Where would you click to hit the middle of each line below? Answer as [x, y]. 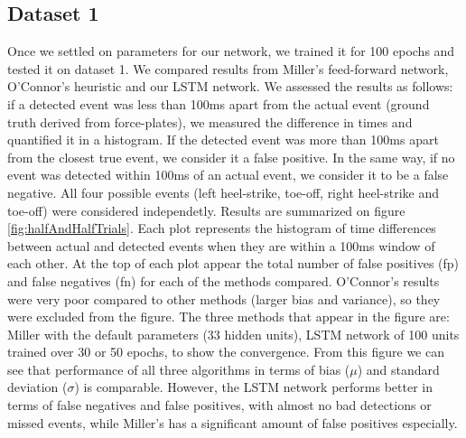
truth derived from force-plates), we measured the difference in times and [210, 121]
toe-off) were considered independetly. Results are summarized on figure [206, 210]
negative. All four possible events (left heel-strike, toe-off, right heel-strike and [224, 192]
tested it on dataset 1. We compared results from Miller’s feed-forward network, [228, 68]
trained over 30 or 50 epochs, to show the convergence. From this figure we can [226, 352]
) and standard [398, 369]
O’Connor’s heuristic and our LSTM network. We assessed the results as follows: [230, 86]
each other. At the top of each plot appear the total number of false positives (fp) [233, 263]
